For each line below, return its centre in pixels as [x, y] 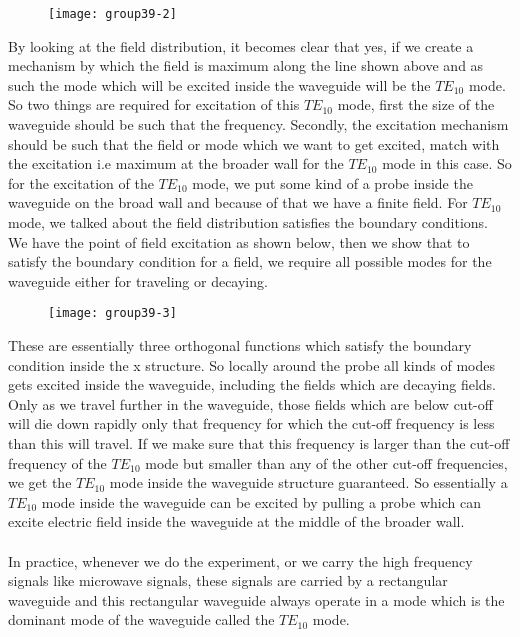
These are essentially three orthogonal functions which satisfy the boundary [240, 345]
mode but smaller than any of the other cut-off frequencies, [326, 462]
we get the [40, 482]
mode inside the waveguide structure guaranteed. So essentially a [308, 482]
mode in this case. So [447, 163]
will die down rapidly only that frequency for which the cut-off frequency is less [251, 423]
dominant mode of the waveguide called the [141, 619]
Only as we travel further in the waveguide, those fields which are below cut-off [250, 403]
